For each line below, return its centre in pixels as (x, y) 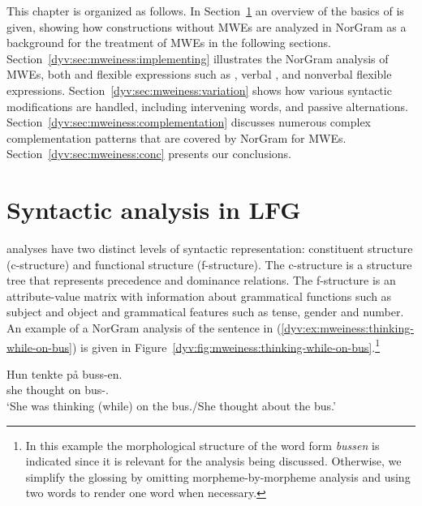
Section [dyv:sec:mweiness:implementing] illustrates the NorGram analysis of (198, 58)
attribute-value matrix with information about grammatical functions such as (199, 296)
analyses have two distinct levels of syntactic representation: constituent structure (210, 249)
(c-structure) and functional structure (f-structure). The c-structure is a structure (209, 264)
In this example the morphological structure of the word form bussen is (202, 445)
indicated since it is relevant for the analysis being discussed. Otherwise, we (213, 461)
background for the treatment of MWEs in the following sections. (169, 43)
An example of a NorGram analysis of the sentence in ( (144, 328)
